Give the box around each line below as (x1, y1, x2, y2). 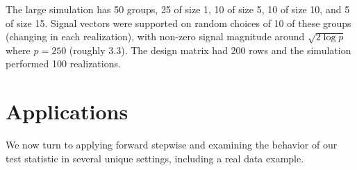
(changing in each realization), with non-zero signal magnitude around (6, 29, 305, 44)
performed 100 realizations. (6, 56, 121, 71)
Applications (6, 97, 128, 126)
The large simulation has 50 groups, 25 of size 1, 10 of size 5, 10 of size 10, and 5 (6, 2, 350, 16)
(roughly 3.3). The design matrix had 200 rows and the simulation (69, 42, 351, 57)
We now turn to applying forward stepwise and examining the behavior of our (6, 137, 338, 152)
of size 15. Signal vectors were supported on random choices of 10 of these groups (6, 15, 351, 30)
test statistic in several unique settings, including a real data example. (6, 151, 304, 165)
